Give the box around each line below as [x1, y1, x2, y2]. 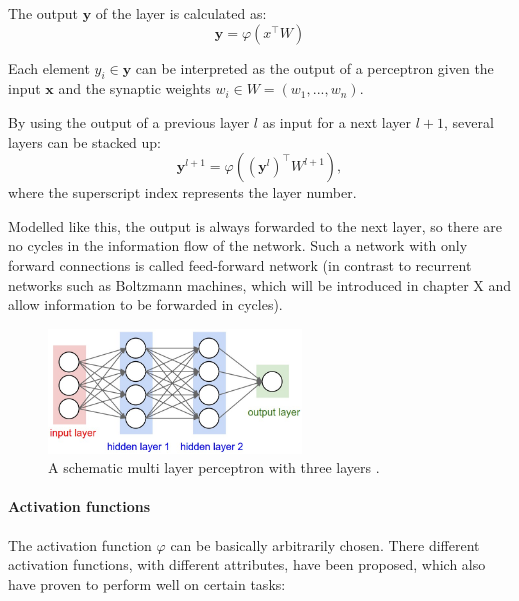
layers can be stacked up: [8, 131, 162, 152]
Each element [8, 57, 90, 78]
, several [443, 111, 494, 132]
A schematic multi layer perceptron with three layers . [48, 457, 380, 478]
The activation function [8, 534, 152, 555]
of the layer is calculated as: [95, 3, 267, 23]
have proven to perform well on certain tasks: [8, 573, 286, 594]
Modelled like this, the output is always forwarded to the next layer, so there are [8, 215, 502, 236]
